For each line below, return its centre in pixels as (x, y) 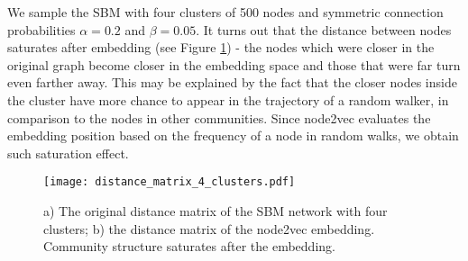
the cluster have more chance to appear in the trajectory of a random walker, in (228, 99)
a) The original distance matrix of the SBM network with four (216, 211)
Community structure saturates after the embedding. (189, 246)
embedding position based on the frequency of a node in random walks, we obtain (233, 135)
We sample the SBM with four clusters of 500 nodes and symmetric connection (225, 12)
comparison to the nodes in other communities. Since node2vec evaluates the (219, 117)
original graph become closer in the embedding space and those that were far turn (234, 64)
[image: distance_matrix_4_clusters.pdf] (170, 182)
